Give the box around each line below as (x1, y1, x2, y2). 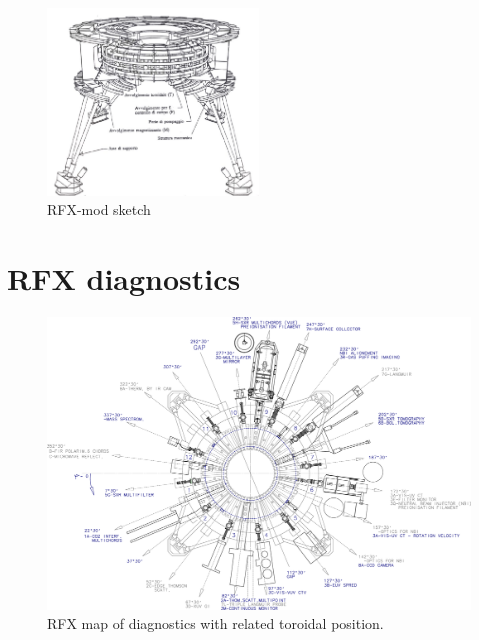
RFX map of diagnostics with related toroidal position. (47, 613, 384, 634)
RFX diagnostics (7, 258, 241, 299)
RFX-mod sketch (47, 199, 151, 220)
